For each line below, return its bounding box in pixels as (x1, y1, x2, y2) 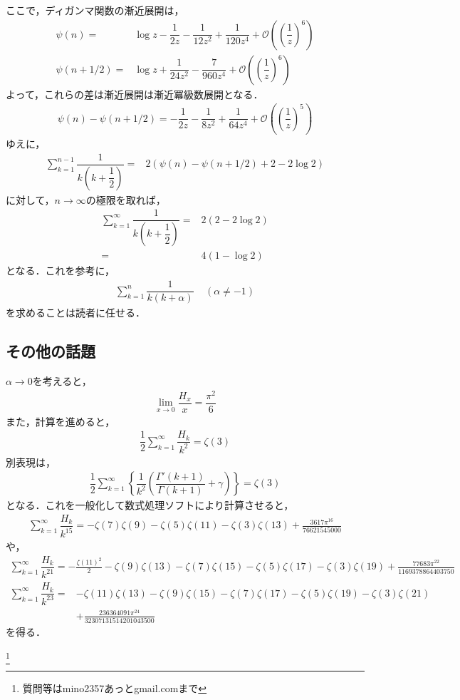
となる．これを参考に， (6, 263, 115, 278)
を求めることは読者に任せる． (6, 305, 145, 320)
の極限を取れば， (85, 192, 166, 207)
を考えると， (32, 373, 92, 388)
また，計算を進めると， (6, 413, 115, 428)
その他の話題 (6, 340, 95, 362)
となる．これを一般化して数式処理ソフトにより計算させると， (6, 498, 294, 513)
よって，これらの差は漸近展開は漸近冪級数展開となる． (6, 86, 263, 101)
